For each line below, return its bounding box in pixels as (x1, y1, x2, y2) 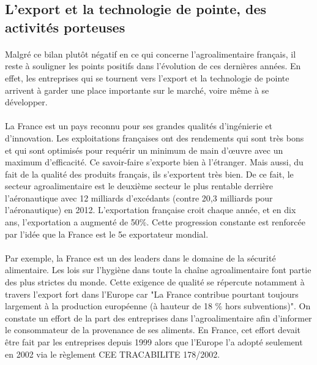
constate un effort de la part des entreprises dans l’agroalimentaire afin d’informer (5, 311, 312, 324)
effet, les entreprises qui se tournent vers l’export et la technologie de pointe (5, 71, 289, 84)
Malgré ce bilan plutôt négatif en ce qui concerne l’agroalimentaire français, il (5, 47, 296, 60)
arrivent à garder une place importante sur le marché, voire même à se (5, 83, 269, 96)
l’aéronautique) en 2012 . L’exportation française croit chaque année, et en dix (5, 203, 296, 216)
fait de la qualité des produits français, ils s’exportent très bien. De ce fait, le (5, 167, 294, 180)
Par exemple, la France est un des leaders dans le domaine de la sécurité (5, 251, 276, 264)
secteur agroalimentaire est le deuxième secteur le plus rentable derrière (5, 179, 274, 192)
